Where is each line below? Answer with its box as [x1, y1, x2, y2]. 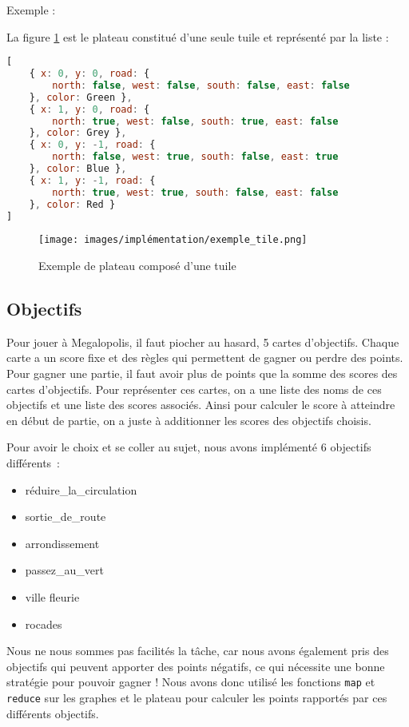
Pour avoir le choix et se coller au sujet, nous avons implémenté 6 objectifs [6, 439, 371, 455]
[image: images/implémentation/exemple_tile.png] [38, 234, 308, 246]
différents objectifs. [6, 705, 99, 721]
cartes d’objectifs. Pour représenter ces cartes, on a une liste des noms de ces [6, 380, 382, 397]
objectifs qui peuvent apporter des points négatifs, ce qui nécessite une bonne [6, 657, 385, 674]
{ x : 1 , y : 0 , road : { [29, 103, 150, 115]
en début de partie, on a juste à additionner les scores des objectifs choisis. [6, 411, 371, 428]
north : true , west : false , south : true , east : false [52, 115, 339, 127]
